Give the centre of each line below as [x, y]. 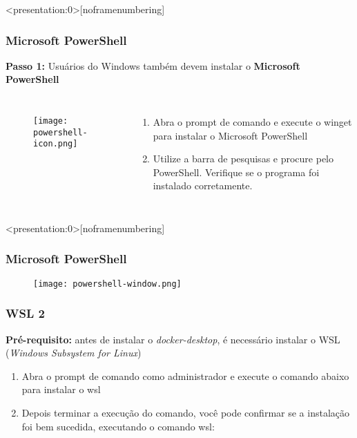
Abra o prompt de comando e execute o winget [252, 122]
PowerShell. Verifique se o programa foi [236, 172]
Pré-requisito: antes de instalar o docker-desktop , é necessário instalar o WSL [173, 339]
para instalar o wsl [61, 389]
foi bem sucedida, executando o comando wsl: [118, 426]
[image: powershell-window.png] [107, 284]
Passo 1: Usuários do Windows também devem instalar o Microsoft [153, 65]
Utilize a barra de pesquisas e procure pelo [243, 159]
